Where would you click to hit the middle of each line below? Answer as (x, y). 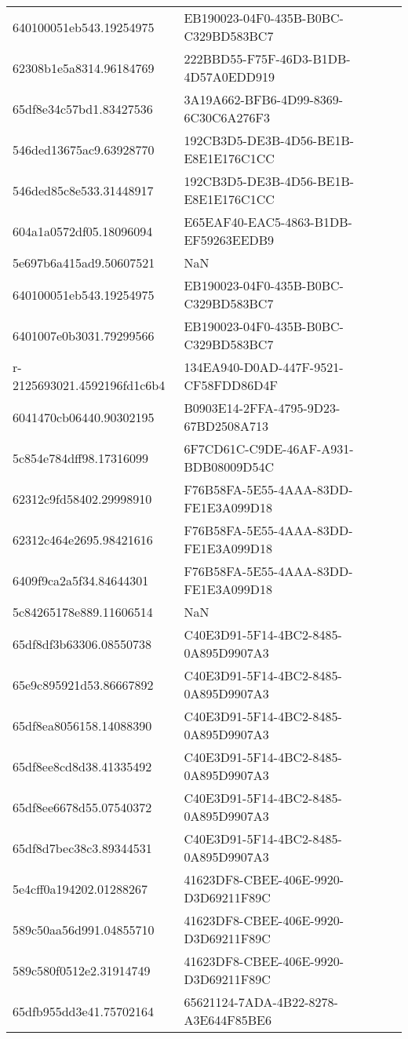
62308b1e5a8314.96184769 (84, 67)
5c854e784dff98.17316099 (80, 458)
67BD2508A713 (226, 426)
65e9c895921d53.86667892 (83, 684)
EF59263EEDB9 (229, 240)
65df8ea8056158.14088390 (82, 725)
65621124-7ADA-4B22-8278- (261, 1002)
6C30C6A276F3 (227, 117)
